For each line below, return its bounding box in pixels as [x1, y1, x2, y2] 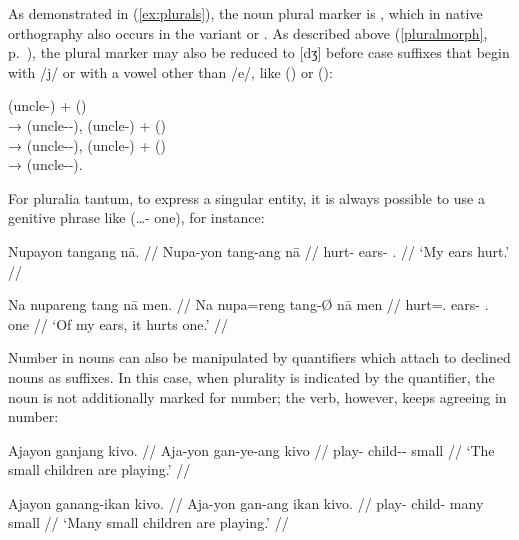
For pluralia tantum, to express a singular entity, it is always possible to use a [8, 187, 485, 208]
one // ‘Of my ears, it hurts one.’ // [8, 313, 228, 334]
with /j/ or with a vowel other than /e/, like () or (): [8, 61, 333, 82]
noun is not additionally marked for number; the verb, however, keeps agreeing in [8, 386, 507, 407]
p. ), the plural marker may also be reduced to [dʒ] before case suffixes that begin [8, 42, 510, 63]
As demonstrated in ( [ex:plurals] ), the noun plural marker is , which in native [8, 3, 483, 23]
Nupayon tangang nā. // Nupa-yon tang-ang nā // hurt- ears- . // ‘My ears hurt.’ [8, 240, 510, 261]
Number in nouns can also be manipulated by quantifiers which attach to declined [8, 347, 511, 368]
